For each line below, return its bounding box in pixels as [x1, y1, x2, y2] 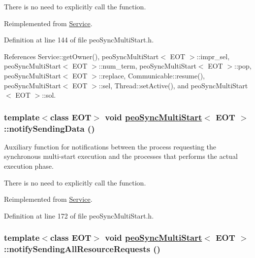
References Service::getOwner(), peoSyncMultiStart [4, 51, 159, 61]
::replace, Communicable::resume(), [98, 70, 205, 80]
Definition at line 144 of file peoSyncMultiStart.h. [4, 35, 154, 45]
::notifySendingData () [4, 122, 95, 134]
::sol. [42, 90, 56, 100]
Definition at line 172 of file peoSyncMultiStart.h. [4, 210, 154, 221]
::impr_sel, [196, 51, 230, 61]
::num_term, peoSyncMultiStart [98, 61, 196, 71]
